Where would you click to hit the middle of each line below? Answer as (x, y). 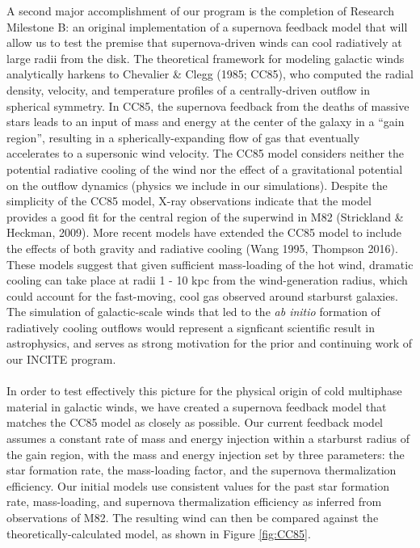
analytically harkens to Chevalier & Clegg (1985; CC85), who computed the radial (210, 74)
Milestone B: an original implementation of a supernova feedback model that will (207, 26)
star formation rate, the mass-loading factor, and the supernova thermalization (202, 470)
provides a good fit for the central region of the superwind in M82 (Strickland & (205, 216)
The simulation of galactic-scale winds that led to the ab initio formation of (193, 312)
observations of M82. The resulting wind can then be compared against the (193, 517)
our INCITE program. (61, 359)
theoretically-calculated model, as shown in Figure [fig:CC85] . (159, 533)
